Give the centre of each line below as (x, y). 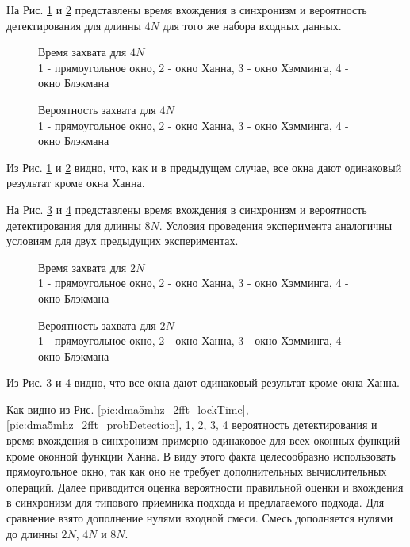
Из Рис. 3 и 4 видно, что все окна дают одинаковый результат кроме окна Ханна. (203, 383)
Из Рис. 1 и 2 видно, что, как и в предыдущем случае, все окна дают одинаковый (204, 167)
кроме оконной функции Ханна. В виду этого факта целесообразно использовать (201, 455)
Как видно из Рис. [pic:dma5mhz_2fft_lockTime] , (128, 409)
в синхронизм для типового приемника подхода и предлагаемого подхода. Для (195, 502)
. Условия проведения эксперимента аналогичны (276, 225)
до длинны (32, 533)
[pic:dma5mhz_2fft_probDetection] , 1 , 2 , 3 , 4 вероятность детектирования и (192, 425)
